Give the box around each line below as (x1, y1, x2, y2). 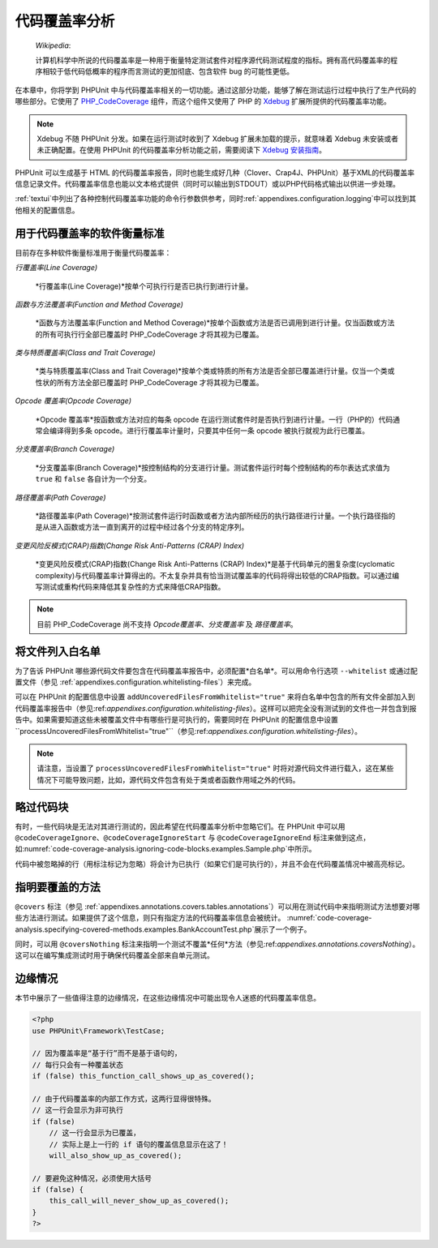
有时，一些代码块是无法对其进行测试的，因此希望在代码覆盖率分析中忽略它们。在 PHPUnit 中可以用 (15, 821, 346, 831)
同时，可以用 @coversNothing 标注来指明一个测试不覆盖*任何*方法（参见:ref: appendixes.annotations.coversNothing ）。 (15, 939, 420, 949)
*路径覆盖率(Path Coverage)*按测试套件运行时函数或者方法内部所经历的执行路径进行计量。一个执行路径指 (35, 511, 389, 521)
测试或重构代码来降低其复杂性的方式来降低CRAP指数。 (41, 581, 225, 591)
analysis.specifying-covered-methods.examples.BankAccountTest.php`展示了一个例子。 (15, 924, 311, 934)
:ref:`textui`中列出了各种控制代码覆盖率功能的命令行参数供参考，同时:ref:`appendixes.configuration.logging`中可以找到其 (15, 194, 417, 204)
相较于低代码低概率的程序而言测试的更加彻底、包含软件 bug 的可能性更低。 (41, 66, 294, 76)
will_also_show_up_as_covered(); (49, 1151, 182, 1160)
